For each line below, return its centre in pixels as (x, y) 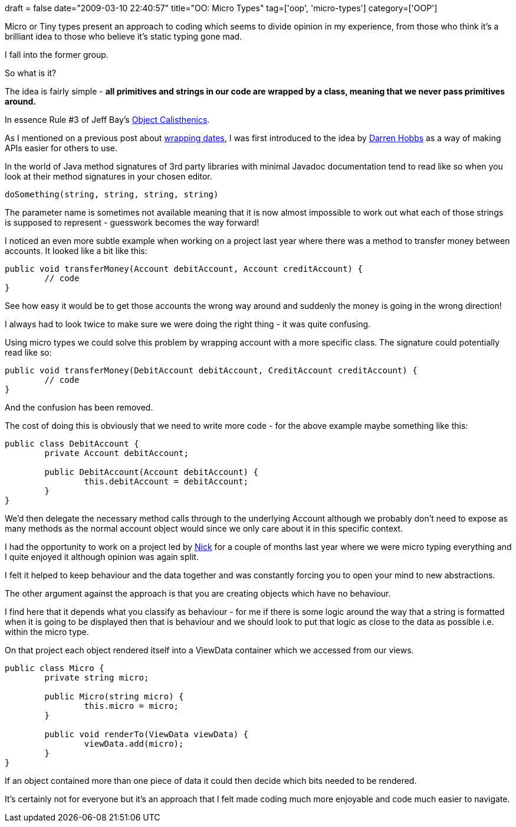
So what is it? (31, 73)
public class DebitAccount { (72, 444)
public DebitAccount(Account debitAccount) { (151, 472)
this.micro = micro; (132, 706)
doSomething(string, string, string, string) (112, 194)
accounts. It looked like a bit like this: (76, 251)
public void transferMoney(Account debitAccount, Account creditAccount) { (184, 269)
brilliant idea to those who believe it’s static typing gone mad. (124, 36)
